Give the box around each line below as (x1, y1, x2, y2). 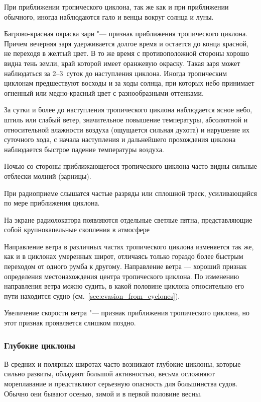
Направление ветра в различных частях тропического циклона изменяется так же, (4, 241, 254, 251)
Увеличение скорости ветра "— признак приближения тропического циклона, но (4, 307, 250, 318)
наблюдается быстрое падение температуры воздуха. (4, 144, 164, 154)
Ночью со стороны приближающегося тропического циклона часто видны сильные (4, 161, 257, 171)
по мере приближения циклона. (4, 197, 100, 208)
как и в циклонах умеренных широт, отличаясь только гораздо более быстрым (4, 251, 243, 261)
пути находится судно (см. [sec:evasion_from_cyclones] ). (4, 290, 180, 301)
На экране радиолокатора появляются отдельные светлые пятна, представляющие (4, 214, 252, 225)
